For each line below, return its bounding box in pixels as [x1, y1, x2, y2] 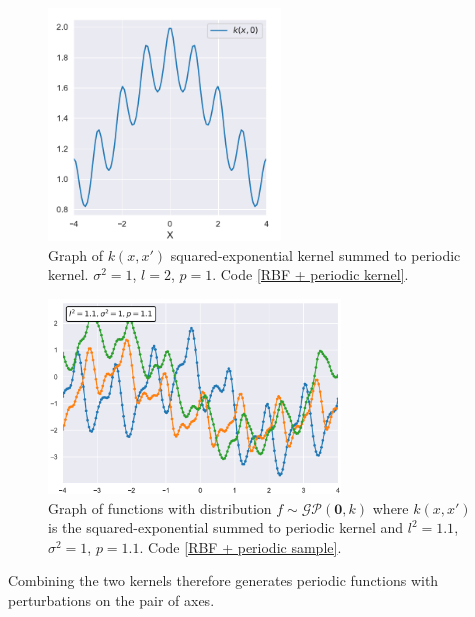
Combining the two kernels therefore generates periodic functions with [8, 570, 439, 591]
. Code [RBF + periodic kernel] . [212, 264, 409, 285]
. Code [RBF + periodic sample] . [139, 536, 342, 557]
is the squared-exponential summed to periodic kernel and [48, 517, 404, 538]
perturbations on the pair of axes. [8, 589, 215, 610]
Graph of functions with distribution [48, 497, 272, 518]
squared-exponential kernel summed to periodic [170, 244, 461, 265]
